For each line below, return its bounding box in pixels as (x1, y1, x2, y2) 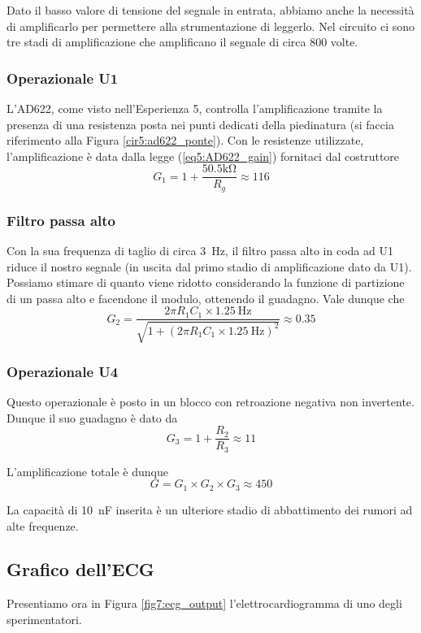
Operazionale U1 (7, 67, 119, 88)
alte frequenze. (7, 517, 79, 534)
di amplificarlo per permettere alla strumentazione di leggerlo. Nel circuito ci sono (7, 17, 415, 34)
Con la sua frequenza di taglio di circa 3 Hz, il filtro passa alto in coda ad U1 (7, 242, 393, 259)
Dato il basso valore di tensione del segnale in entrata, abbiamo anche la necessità (7, 2, 414, 18)
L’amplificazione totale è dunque (7, 462, 168, 479)
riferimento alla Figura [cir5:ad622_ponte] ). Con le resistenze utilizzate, (7, 132, 364, 149)
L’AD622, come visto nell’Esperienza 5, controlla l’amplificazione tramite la (7, 100, 383, 116)
